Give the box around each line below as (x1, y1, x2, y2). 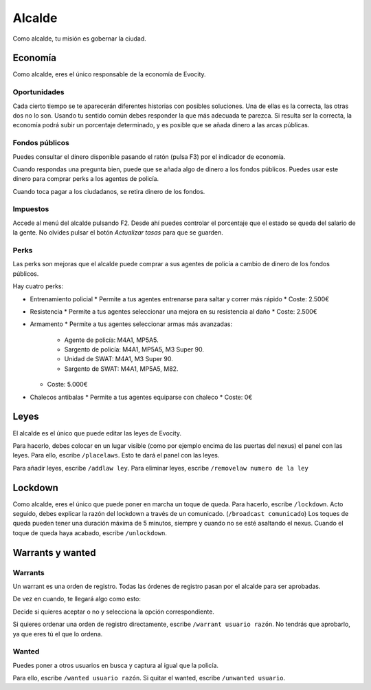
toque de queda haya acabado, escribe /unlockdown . (12, 528, 168, 537)
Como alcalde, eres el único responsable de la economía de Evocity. (12, 70, 206, 78)
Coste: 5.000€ (47, 380, 89, 389)
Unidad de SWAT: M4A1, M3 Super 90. (64, 355, 173, 363)
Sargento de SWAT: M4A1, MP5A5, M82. (64, 365, 179, 373)
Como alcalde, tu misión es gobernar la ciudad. (12, 34, 147, 43)
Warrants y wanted (12, 547, 96, 559)
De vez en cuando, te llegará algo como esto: (12, 595, 141, 603)
